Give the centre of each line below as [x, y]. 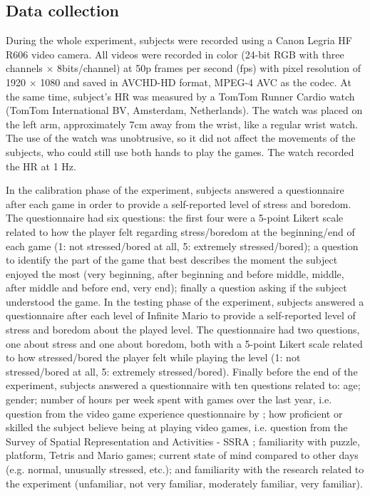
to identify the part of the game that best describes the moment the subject [172, 260]
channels [24, 68]
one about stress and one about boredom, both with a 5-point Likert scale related [184, 343]
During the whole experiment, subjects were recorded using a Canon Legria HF [179, 40]
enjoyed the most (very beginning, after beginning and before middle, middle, [175, 273]
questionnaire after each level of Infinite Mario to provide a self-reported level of [181, 315]
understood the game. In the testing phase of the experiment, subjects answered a [185, 301]
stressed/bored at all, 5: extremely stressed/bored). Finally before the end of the [182, 371]
